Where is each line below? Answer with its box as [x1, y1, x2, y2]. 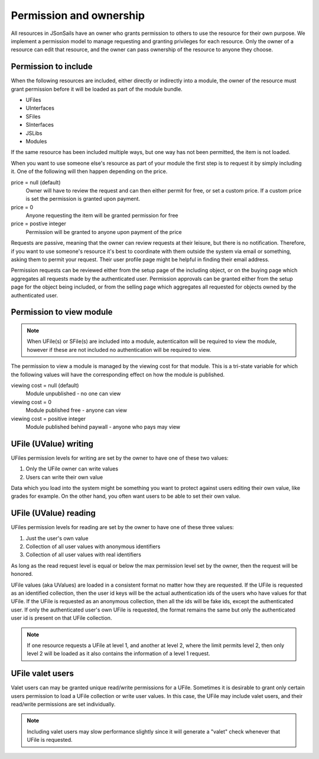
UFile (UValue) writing [11, 438, 94, 449]
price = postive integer [11, 220, 66, 228]
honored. [11, 571, 34, 578]
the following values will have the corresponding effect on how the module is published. [11, 371, 225, 378]
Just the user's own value [25, 534, 89, 542]
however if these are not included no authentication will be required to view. [27, 346, 211, 353]
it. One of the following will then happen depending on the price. [11, 168, 168, 175]
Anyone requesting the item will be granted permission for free [25, 212, 178, 219]
